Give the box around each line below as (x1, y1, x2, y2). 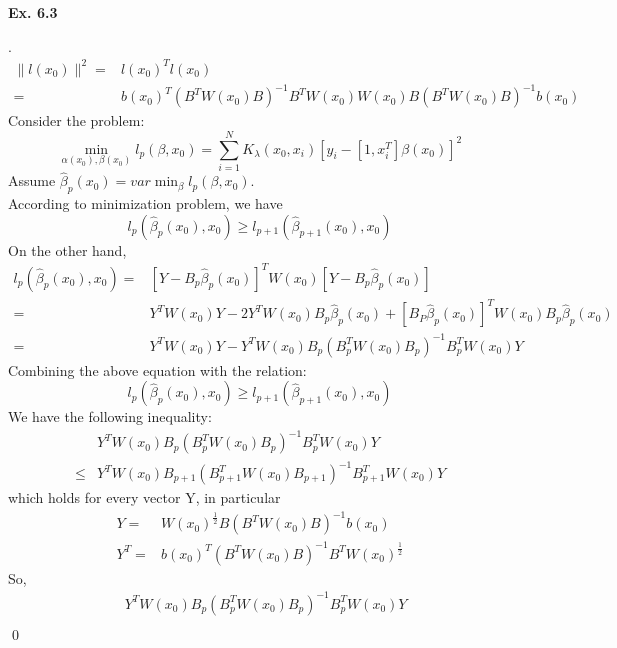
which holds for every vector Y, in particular (8, 487, 281, 508)
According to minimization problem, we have (8, 192, 283, 213)
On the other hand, (8, 239, 127, 260)
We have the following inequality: (8, 406, 212, 427)
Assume (8, 170, 56, 191)
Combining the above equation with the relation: (8, 359, 307, 380)
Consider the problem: (8, 110, 145, 131)
